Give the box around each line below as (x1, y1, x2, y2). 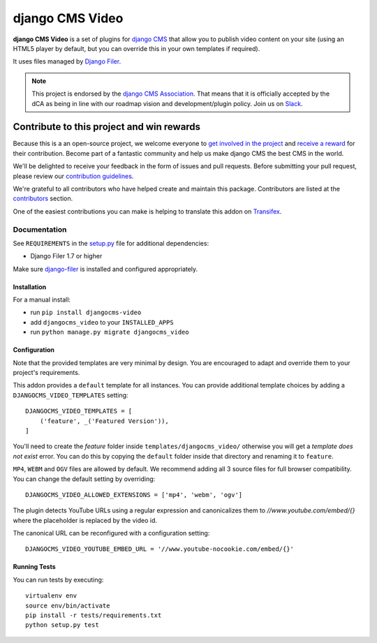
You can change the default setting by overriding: (13, 475, 156, 483)
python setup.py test (25, 621, 99, 629)
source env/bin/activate (25, 601, 110, 609)
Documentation (13, 224, 67, 234)
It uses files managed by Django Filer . (13, 57, 121, 66)
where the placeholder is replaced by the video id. (13, 516, 157, 524)
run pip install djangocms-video (30, 308, 142, 317)
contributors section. (13, 194, 73, 202)
